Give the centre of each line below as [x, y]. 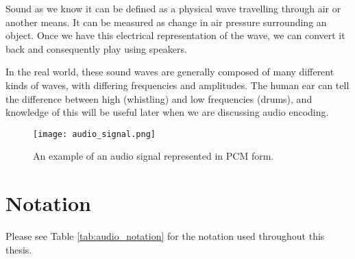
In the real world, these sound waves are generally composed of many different [170, 72]
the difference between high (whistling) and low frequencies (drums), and [159, 98]
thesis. [19, 249]
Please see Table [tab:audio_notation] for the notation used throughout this [165, 236]
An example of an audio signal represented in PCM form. [154, 156]
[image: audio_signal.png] [94, 134]
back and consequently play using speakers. [96, 48]
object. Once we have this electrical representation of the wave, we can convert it [175, 35]
